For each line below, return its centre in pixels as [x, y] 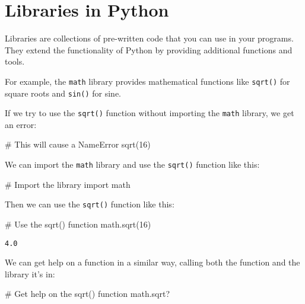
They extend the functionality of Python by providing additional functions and [149, 49]
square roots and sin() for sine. [63, 93]
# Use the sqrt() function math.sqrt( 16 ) [78, 224]
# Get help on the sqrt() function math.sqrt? [88, 294]
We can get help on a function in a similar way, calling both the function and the [152, 262]
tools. [15, 61]
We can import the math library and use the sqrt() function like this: [132, 164]
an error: [21, 124]
